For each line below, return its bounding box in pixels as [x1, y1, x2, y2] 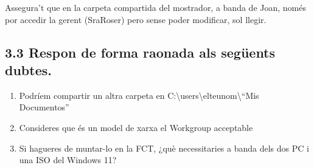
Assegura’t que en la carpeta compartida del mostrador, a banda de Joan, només [5, 1, 306, 13]
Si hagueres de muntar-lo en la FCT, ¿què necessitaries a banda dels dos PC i [19, 141, 309, 154]
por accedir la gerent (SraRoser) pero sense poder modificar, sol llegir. [5, 13, 267, 25]
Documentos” [19, 101, 69, 113]
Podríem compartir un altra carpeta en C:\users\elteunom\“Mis [19, 89, 259, 101]
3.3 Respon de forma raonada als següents [5, 42, 276, 61]
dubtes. [5, 60, 52, 79]
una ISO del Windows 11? [19, 153, 117, 166]
